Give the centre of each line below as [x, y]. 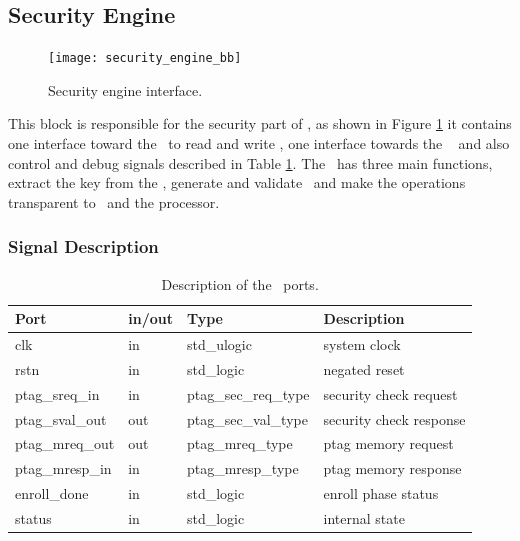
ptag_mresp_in [63, 468]
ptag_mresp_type [242, 468]
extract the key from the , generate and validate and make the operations [237, 182]
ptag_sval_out [61, 418]
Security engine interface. [125, 89]
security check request [390, 393]
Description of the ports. [240, 283]
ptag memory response [392, 468]
